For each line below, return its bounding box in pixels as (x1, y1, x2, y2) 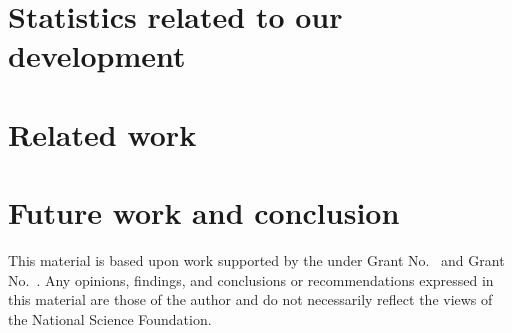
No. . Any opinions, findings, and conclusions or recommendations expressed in (8, 269, 494, 290)
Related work (8, 113, 197, 154)
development (8, 35, 186, 76)
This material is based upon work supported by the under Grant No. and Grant (8, 250, 505, 271)
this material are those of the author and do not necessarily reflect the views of (8, 289, 493, 310)
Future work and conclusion (8, 192, 400, 233)
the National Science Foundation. (8, 308, 212, 329)
